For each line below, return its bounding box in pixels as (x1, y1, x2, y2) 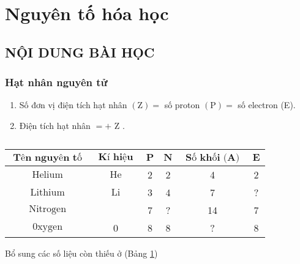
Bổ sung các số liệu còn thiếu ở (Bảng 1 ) (5, 246, 158, 259)
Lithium (30, 187, 65, 197)
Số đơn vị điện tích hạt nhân (19, 98, 127, 111)
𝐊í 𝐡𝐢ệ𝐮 (98, 152, 133, 162)
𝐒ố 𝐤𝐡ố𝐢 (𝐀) (185, 152, 240, 163)
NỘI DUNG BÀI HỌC (5, 42, 155, 61)
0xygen (32, 221, 63, 232)
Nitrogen (29, 204, 67, 214)
